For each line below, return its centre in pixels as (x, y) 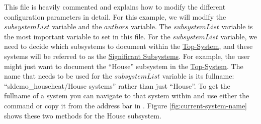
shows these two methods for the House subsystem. (83, 115)
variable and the (77, 26)
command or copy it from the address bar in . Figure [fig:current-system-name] (125, 105)
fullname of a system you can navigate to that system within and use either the (127, 96)
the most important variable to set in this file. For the (87, 36)
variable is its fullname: (198, 76)
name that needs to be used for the (58, 76)
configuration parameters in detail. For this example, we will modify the (115, 16)
